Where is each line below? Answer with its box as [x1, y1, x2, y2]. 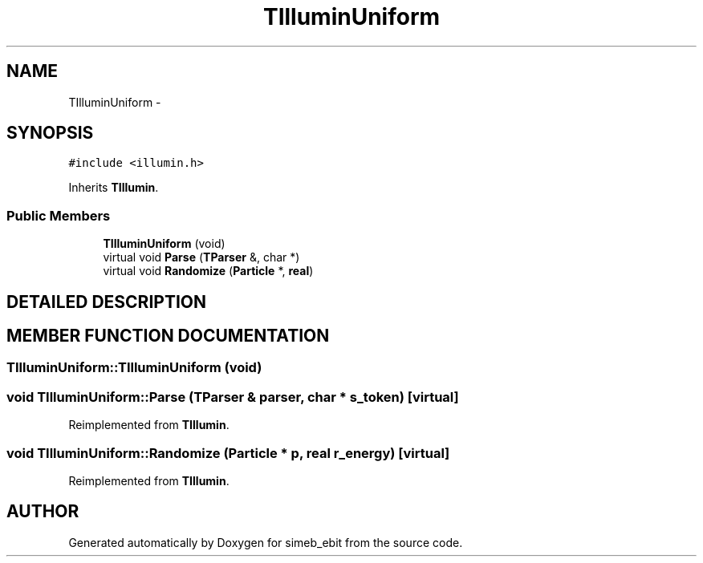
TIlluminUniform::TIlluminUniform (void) [6, 359, 262, 376]
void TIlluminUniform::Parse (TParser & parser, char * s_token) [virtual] [6, 388, 459, 405]
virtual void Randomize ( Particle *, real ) [103, 264, 314, 278]
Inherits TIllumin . [68, 180, 159, 195]
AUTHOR [6, 501, 79, 522]
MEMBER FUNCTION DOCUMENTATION [6, 326, 330, 346]
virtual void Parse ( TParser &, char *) [103, 250, 300, 265]
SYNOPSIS [6, 123, 94, 144]
